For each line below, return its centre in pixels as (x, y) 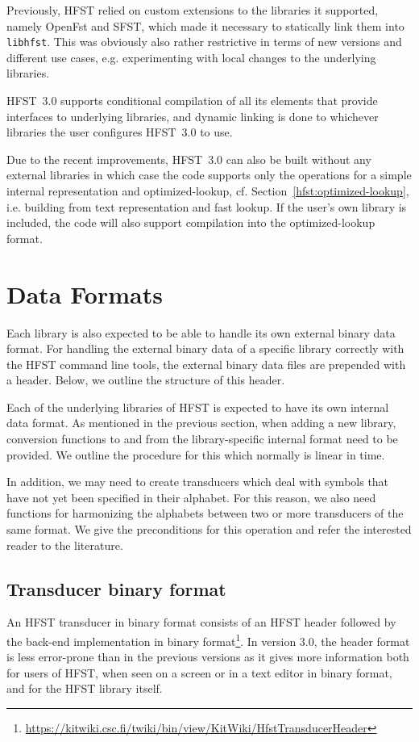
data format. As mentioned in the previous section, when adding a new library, (201, 423)
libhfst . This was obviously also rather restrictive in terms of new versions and (204, 42)
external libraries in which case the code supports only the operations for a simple (209, 175)
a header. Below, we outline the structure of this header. (146, 380)
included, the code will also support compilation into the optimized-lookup (191, 222)
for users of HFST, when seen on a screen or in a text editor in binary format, (199, 672)
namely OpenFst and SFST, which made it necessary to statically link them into (205, 25)
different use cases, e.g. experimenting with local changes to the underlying (191, 57)
